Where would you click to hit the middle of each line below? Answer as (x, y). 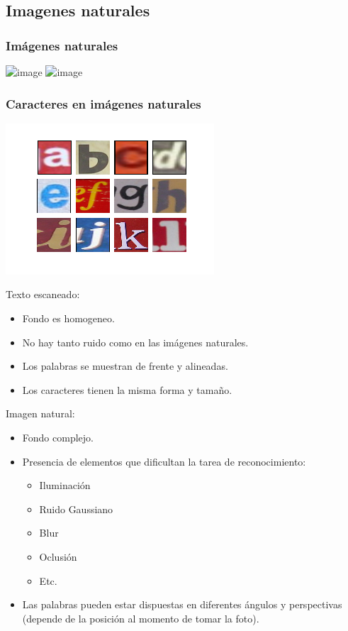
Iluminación (65, 485)
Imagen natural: (40, 413)
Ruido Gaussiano (76, 509)
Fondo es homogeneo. (68, 318)
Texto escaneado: (43, 294)
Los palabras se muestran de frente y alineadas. (125, 366)
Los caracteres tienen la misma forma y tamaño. (127, 389)
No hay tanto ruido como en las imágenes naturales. (135, 342)
